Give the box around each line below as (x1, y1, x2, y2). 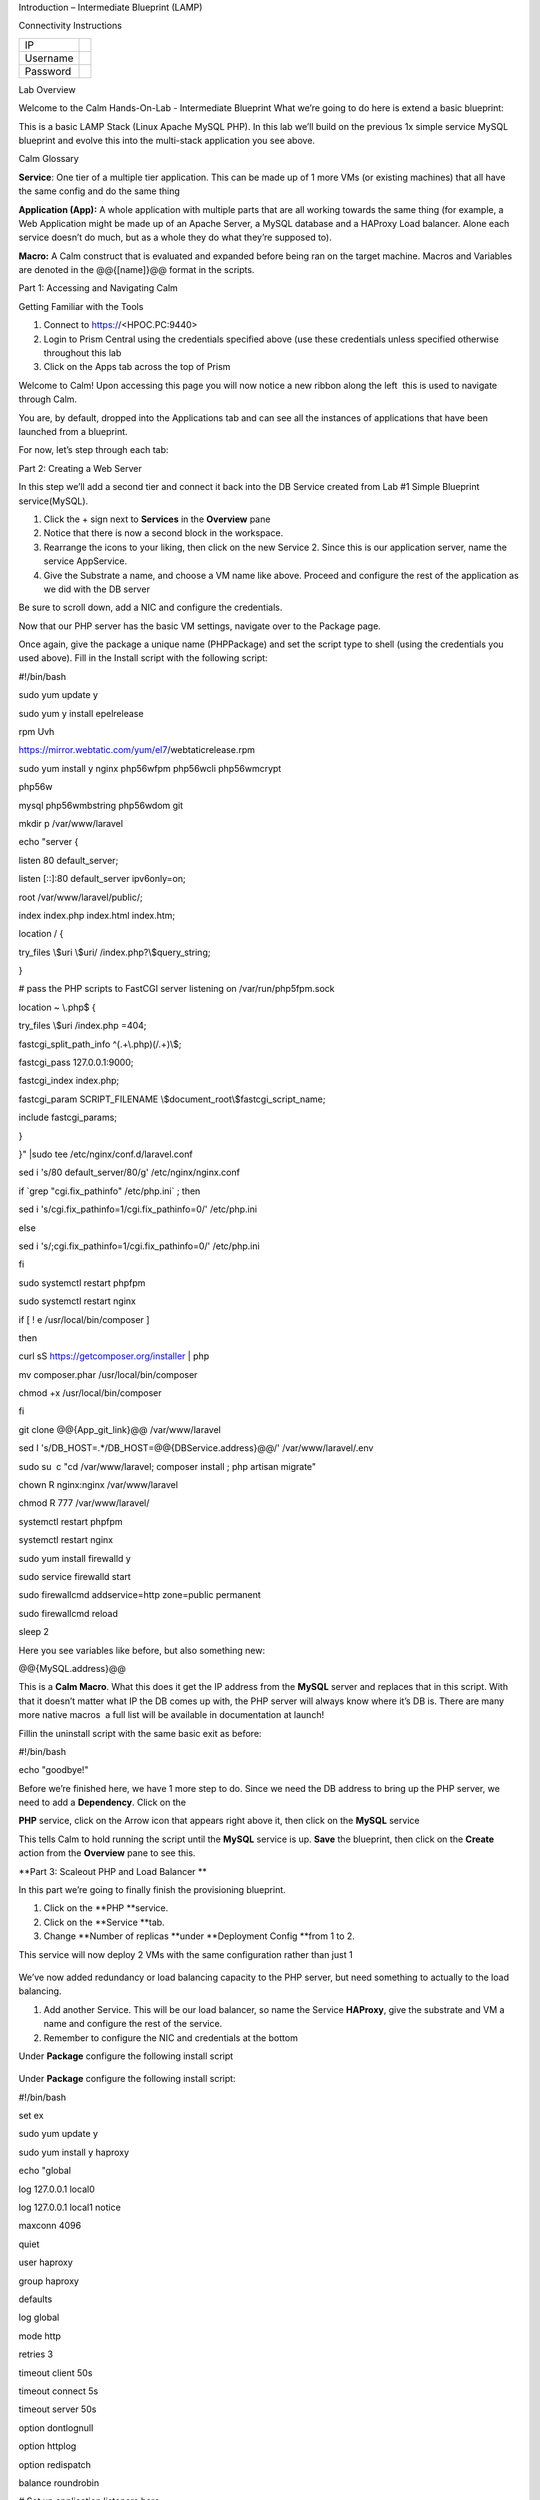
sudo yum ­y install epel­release (18, 707, 144, 719)
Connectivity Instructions (18, 20, 122, 32)
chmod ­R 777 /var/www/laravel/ (18, 1497, 150, 1509)
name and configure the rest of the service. (43, 2018, 223, 2030)
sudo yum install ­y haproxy (18, 2146, 130, 2158)
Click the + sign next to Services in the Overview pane (43, 513, 271, 525)
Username (24, 51, 74, 65)
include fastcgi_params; (18, 1111, 118, 1124)
